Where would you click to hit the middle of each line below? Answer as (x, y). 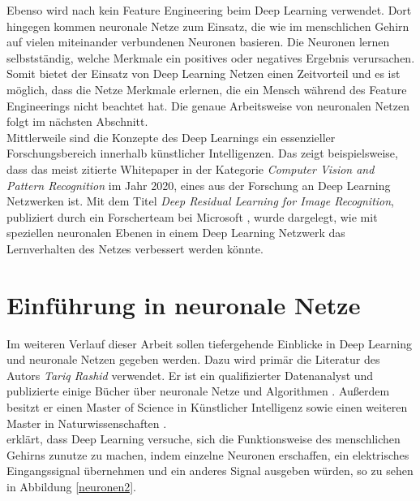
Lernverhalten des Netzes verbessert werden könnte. (135, 248)
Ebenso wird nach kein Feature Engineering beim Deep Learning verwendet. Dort (209, 10)
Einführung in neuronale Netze (184, 304)
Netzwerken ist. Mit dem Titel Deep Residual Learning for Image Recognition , (201, 201)
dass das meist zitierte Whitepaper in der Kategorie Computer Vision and (191, 168)
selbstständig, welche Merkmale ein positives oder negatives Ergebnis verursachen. (211, 57)
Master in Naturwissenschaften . (87, 423)
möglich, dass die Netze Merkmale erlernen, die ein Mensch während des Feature (207, 89)
